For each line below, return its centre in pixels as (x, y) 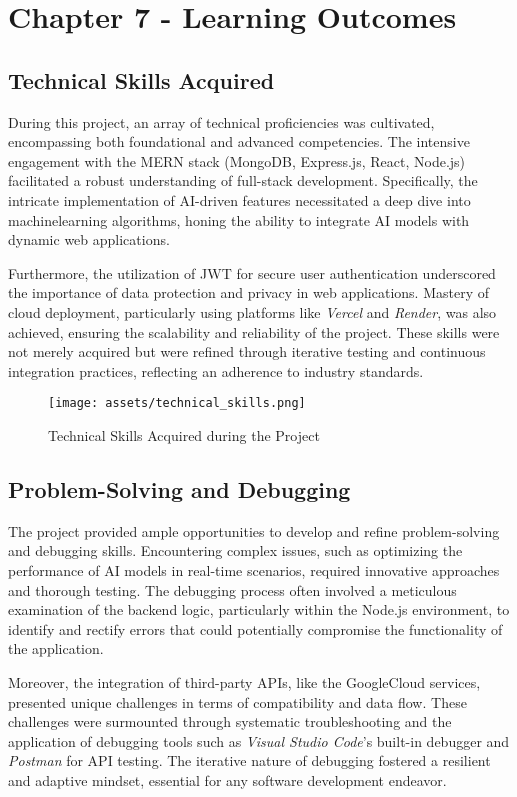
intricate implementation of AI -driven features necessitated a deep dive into (239, 199)
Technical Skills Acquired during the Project (184, 434)
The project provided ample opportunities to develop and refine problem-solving (254, 530)
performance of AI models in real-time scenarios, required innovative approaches (254, 569)
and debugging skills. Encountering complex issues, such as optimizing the (235, 550)
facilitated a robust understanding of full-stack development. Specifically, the (243, 180)
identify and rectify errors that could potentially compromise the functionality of (255, 628)
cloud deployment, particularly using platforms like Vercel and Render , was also (252, 311)
